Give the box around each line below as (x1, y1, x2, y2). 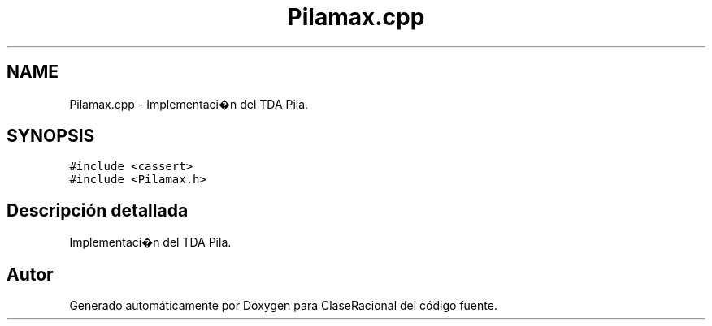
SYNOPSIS (7, 126, 95, 147)
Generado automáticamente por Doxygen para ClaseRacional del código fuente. (69, 298, 497, 313)
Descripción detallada (7, 199, 189, 221)
